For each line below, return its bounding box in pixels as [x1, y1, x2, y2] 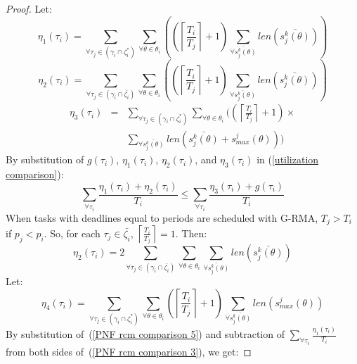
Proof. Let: [6, 1, 52, 15]
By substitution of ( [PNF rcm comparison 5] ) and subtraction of [6, 327, 285, 341]
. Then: [175, 225, 207, 240]
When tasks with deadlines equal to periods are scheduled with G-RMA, [6, 211, 318, 225]
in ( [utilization [257, 152, 319, 167]
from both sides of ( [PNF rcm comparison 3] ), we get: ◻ [6, 344, 252, 358]
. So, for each [44, 225, 100, 240]
